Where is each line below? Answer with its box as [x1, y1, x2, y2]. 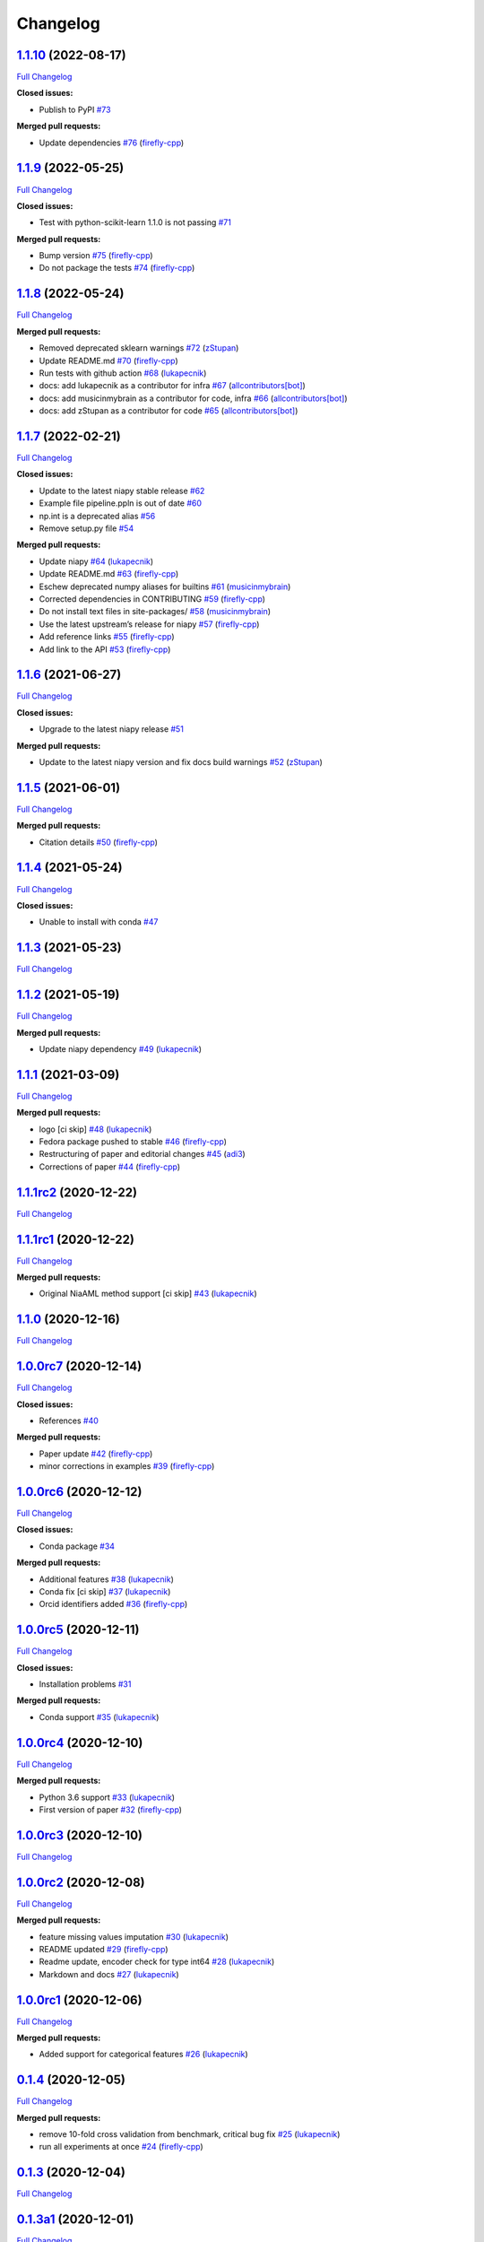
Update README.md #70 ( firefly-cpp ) [39, 355, 178, 366]
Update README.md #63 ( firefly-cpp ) [39, 569, 179, 579]
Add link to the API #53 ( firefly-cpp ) [39, 644, 171, 655]
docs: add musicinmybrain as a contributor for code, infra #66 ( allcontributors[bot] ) [39, 393, 349, 404]
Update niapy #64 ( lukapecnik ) [39, 556, 154, 567]
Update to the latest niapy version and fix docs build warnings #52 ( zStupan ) [39, 756, 323, 767]
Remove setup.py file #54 [39, 523, 134, 534]
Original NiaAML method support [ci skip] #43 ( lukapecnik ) [39, 1288, 257, 1299]
